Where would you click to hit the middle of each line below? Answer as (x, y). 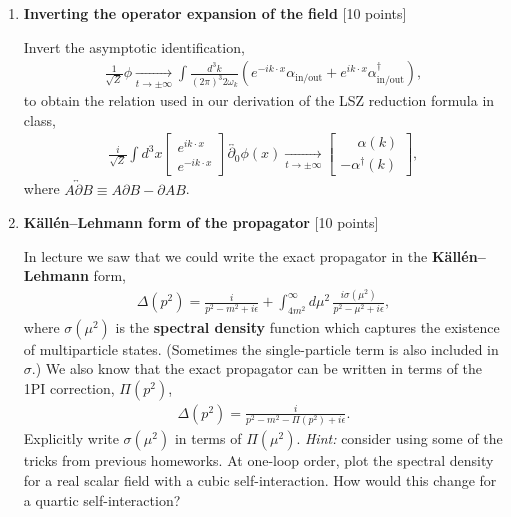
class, (39, 119)
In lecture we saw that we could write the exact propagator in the (225, 255)
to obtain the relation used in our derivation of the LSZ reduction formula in (259, 100)
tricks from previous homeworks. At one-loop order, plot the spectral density (258, 460)
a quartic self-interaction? (102, 499)
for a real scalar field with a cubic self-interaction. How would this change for (260, 479)
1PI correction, (69, 387)
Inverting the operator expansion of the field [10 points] (215, 13)
